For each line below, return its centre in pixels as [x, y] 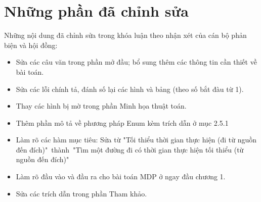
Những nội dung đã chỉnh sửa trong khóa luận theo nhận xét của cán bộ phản [125, 35]
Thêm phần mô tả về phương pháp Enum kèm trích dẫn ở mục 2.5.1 [122, 122]
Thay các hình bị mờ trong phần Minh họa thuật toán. [101, 106]
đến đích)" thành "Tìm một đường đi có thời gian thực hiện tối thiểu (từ [130, 149]
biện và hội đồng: [31, 45]
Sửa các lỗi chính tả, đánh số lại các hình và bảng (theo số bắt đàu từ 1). [130, 89]
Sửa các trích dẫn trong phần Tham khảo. [81, 193]
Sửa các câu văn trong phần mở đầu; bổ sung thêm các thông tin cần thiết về [136, 62]
